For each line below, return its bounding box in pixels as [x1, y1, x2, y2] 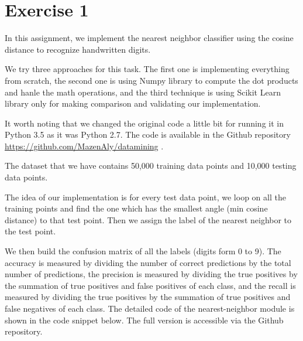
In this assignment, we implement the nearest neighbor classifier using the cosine [5, 32, 294, 44]
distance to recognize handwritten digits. [5, 43, 151, 55]
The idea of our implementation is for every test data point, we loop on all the [5, 190, 286, 203]
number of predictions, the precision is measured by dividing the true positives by [5, 268, 298, 280]
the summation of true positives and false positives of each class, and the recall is [5, 279, 296, 291]
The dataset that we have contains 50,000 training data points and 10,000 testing [5, 159, 297, 172]
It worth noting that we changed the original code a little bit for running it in [5, 117, 284, 129]
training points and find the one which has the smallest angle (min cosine [5, 202, 268, 214]
